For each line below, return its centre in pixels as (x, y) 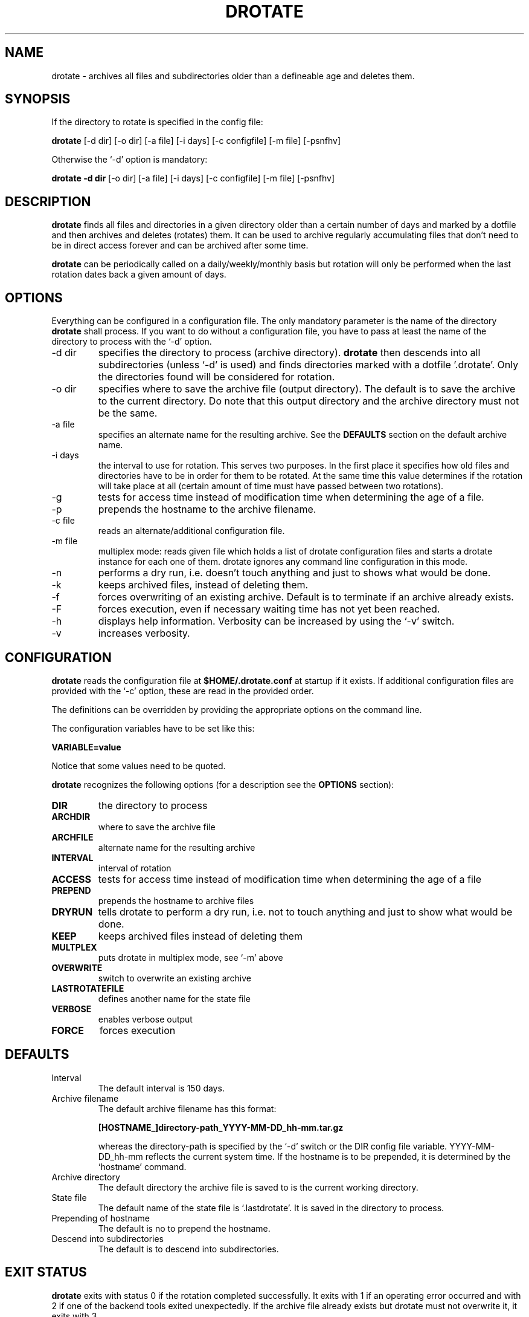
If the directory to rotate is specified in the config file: (157, 122)
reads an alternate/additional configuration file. (191, 531)
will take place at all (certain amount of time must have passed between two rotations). (271, 486)
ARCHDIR (71, 816)
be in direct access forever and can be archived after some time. (180, 246)
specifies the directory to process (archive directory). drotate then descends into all (289, 353)
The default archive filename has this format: (187, 1108)
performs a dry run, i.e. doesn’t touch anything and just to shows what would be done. (294, 573)
